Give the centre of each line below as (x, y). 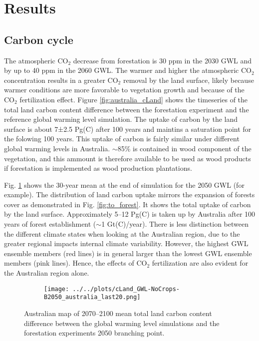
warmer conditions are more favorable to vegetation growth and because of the (124, 90)
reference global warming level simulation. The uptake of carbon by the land (121, 119)
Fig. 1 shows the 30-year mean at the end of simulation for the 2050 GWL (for (124, 184)
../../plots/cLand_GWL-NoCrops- (126, 289)
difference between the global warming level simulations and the (122, 323)
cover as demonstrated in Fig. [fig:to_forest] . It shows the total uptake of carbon (128, 204)
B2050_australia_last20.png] (92, 297)
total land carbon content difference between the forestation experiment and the (127, 109)
